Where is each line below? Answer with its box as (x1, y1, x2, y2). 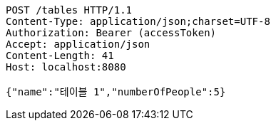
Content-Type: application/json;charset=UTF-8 (6, 16, 270, 27)
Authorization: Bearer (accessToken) (6, 27, 217, 38)
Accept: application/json (6, 38, 150, 50)
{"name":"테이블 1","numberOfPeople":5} (6, 86, 226, 98)
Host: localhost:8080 (6, 61, 126, 73)
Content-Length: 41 (6, 50, 114, 61)
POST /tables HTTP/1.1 (6, 4, 133, 16)
